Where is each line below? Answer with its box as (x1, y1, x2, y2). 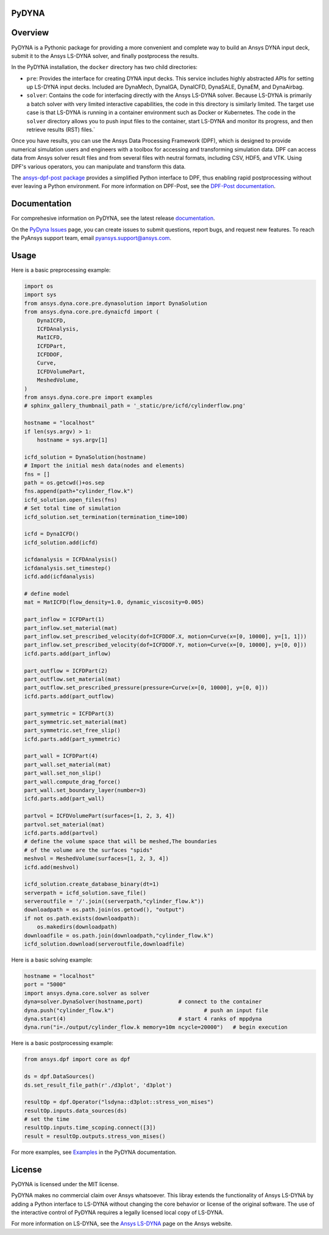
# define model (24, 590, 69, 598)
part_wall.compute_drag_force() (24, 778, 121, 785)
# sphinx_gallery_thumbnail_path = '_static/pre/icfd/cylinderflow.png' (24, 402, 246, 409)
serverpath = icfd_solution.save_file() (24, 889, 146, 896)
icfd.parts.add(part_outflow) (24, 693, 115, 700)
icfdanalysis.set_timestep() (24, 565, 111, 571)
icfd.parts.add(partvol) (24, 829, 99, 836)
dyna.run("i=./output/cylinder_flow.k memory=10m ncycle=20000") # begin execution (24, 1024, 288, 1031)
